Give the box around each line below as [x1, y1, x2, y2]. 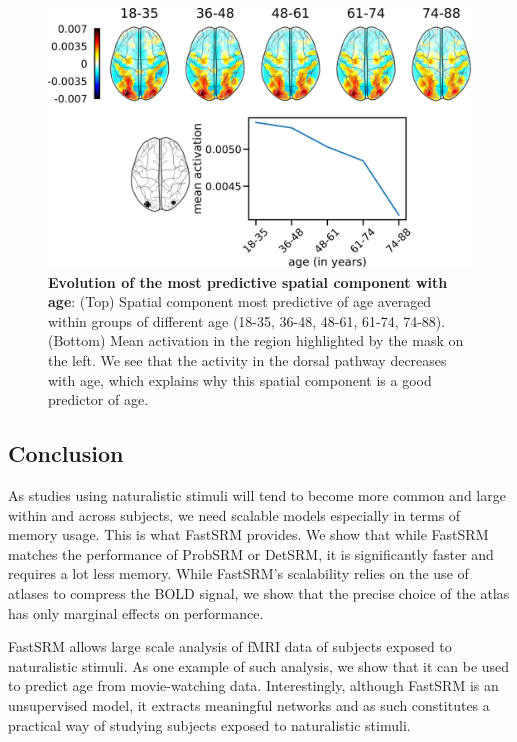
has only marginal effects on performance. [8, 602, 264, 623]
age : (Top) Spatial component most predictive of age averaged [48, 291, 432, 312]
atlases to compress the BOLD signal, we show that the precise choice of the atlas [8, 582, 510, 603]
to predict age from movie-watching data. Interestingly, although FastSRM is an [8, 675, 499, 696]
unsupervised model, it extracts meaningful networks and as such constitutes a [8, 694, 490, 715]
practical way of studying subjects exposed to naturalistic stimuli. [8, 714, 411, 735]
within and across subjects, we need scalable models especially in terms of [8, 504, 461, 525]
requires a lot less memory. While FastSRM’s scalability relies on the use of [8, 563, 469, 584]
